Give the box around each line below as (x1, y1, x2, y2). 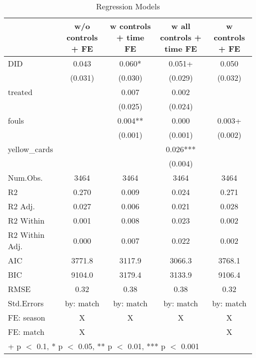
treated (8, 86, 32, 98)
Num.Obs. (8, 172, 43, 183)
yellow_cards (8, 143, 53, 155)
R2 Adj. (8, 200, 35, 212)
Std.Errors (8, 297, 44, 309)
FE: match (8, 326, 45, 337)
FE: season (8, 312, 45, 323)
